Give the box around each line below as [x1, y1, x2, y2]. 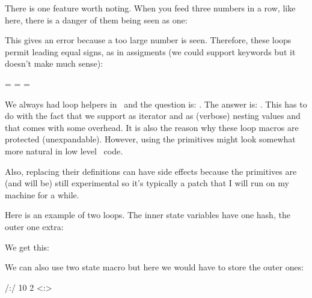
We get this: [5, 240, 49, 253]
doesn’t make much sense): [5, 57, 103, 70]
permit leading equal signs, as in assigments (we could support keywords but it [5, 45, 296, 58]
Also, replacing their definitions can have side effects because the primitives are [5, 165, 297, 177]
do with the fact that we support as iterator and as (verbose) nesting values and [5, 109, 301, 122]
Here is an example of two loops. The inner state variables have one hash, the [5, 208, 290, 221]
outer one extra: [5, 220, 64, 233]
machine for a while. [5, 188, 79, 201]
